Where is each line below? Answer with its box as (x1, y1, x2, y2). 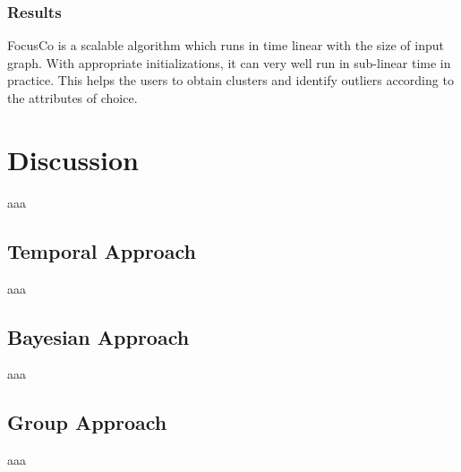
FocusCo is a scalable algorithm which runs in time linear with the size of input (7, 36, 444, 55)
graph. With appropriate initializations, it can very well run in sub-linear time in (7, 53, 451, 72)
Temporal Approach (7, 236, 196, 264)
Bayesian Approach (7, 322, 190, 350)
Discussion (7, 141, 139, 177)
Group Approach (7, 408, 167, 436)
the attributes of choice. (7, 89, 138, 107)
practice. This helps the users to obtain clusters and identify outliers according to (7, 71, 454, 90)
